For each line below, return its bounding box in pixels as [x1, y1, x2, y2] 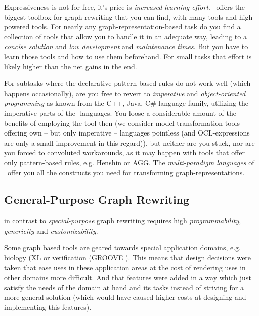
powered [4, 21, 30, 32]
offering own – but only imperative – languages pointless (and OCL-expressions [4, 127, 250, 138]
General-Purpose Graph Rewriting [4, 192, 190, 207]
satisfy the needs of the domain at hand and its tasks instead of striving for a [4, 282, 244, 292]
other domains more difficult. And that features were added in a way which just [4, 272, 251, 283]
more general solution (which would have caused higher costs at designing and [4, 292, 246, 302]
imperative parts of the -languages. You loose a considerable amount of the [4, 107, 236, 118]
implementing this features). [4, 302, 92, 312]
